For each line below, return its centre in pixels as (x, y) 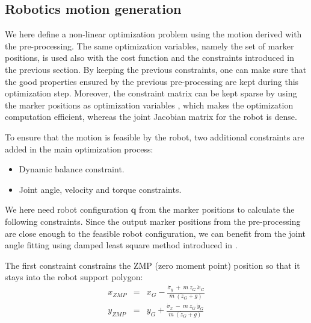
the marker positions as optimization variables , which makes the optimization (149, 105)
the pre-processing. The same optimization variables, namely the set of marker (149, 45)
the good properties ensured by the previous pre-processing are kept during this (152, 81)
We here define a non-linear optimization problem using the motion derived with (153, 34)
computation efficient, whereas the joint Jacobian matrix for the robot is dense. (151, 117)
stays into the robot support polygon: (74, 277)
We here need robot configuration (67, 209)
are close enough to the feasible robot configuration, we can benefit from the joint (155, 233)
